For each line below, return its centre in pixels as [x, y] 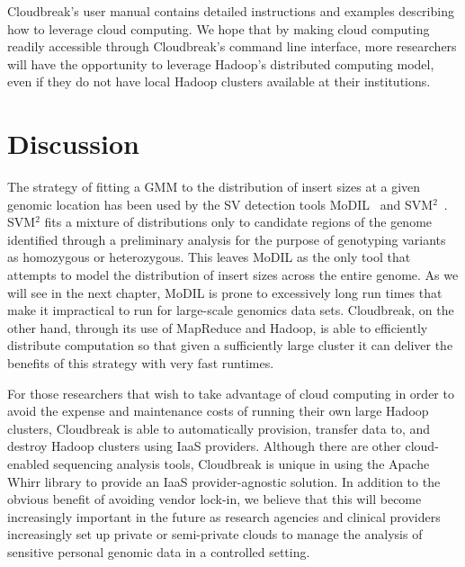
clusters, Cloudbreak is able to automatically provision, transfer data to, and [219, 428]
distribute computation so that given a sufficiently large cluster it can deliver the [230, 345]
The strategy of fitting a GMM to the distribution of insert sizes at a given [214, 187]
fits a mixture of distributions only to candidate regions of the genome [238, 222]
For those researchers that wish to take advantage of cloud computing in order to [231, 393]
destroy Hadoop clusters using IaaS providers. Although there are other [204, 446]
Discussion [73, 144]
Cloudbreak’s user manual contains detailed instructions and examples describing [231, 11]
